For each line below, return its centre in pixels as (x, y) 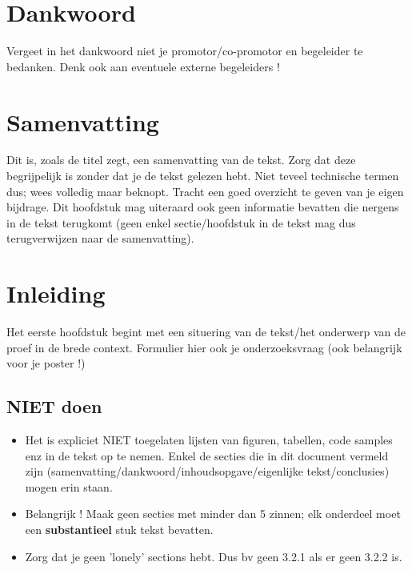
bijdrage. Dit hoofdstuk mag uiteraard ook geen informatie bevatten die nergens (203, 207)
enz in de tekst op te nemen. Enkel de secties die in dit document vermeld (207, 455)
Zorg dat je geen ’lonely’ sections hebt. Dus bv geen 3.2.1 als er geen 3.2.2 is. (214, 556)
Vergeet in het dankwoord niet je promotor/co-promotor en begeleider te (185, 51)
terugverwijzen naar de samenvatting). (100, 238)
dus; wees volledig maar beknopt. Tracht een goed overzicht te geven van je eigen (205, 191)
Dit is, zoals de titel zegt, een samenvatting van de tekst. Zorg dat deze (181, 160)
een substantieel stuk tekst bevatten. (119, 530)
